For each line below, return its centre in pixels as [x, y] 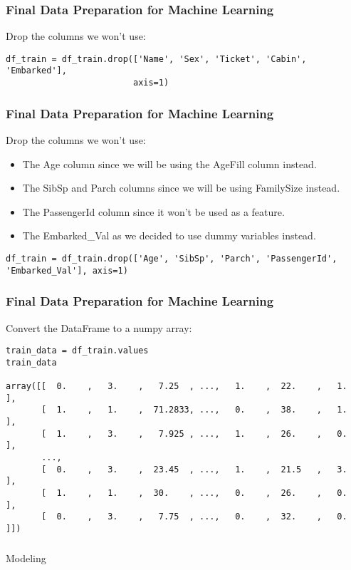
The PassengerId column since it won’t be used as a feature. [153, 211]
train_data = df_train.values [77, 351]
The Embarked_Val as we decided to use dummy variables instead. [169, 235]
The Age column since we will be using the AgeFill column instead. [169, 164]
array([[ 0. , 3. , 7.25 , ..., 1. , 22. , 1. [177, 387]
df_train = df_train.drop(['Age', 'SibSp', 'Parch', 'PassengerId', [172, 258]
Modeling [26, 558]
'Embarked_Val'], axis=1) [67, 270]
